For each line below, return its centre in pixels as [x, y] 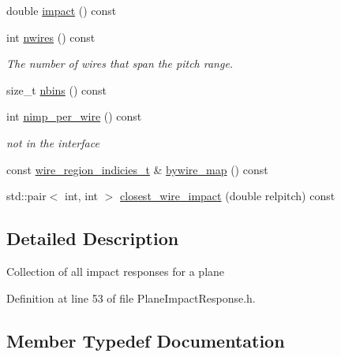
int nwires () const [51, 37]
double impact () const [62, 10]
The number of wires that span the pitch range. [120, 63]
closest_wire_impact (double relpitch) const [228, 196]
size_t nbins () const [57, 89]
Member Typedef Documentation [146, 340]
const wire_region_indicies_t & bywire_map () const [137, 169]
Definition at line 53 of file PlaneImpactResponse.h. [131, 297]
